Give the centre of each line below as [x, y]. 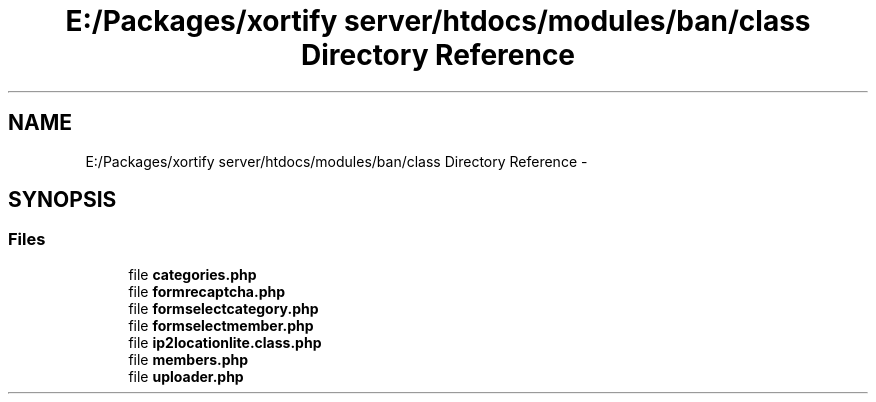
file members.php [188, 359]
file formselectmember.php [221, 325]
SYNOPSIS [62, 200]
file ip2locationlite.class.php [225, 342]
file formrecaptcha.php [207, 291]
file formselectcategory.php [223, 308]
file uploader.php [186, 376]
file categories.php [192, 274]
